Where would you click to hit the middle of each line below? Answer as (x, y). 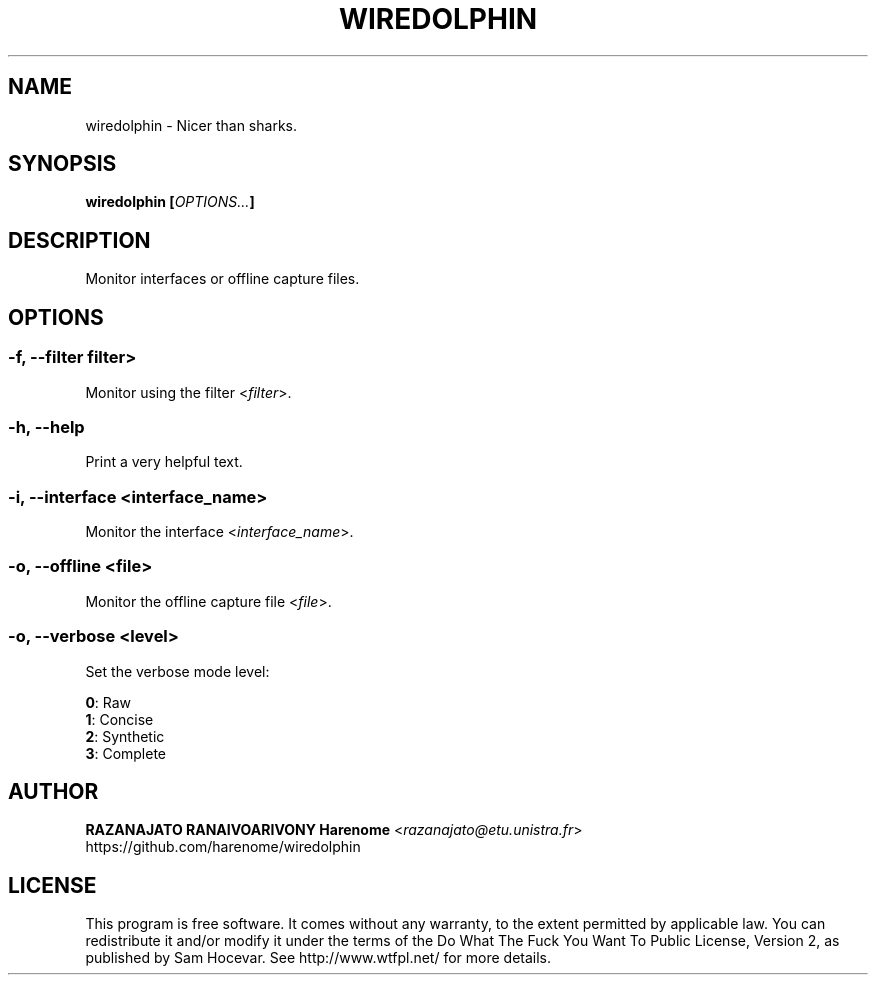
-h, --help (46, 426)
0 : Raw (108, 702)
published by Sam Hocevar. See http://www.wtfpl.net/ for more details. (318, 958)
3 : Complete (126, 753)
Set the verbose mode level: (177, 671)
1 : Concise (119, 719)
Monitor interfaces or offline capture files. (222, 279)
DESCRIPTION (79, 240)
